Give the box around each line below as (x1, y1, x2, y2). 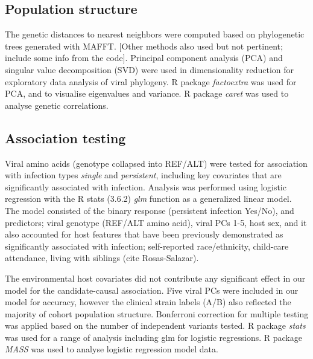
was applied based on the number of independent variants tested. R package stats (5, 319, 306, 332)
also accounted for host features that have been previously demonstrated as (5, 228, 283, 241)
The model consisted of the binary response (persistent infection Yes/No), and (5, 204, 294, 216)
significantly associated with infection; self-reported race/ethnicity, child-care (5, 239, 289, 252)
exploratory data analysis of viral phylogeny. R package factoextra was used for (5, 75, 297, 88)
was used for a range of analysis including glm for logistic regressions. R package (5, 331, 302, 343)
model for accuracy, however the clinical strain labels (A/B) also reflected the (5, 296, 291, 308)
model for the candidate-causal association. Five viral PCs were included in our (5, 283, 299, 296)
